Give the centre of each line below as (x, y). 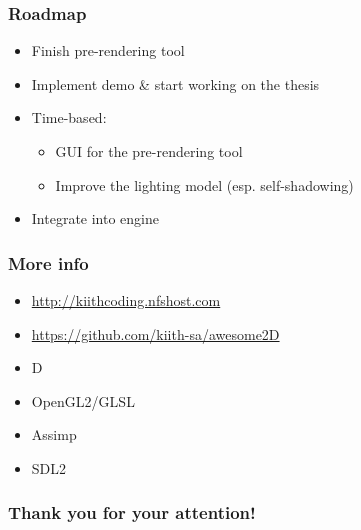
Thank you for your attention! (132, 512)
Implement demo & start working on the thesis (175, 83)
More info (48, 262)
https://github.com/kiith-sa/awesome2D (155, 333)
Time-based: (69, 117)
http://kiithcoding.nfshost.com (126, 300)
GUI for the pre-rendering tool (149, 151)
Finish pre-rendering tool (108, 50)
